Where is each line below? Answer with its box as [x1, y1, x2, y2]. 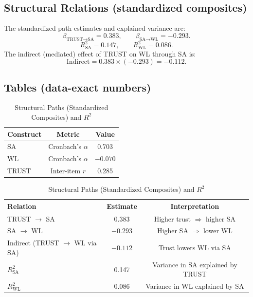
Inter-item [50, 166, 81, 176]
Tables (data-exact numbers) [4, 79, 151, 94]
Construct [7, 129, 42, 139]
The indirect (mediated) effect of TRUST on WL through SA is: [4, 48, 196, 58]
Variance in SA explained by [152, 259, 237, 269]
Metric [56, 129, 80, 139]
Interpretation [170, 201, 219, 211]
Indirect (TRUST [7, 238, 59, 248]
